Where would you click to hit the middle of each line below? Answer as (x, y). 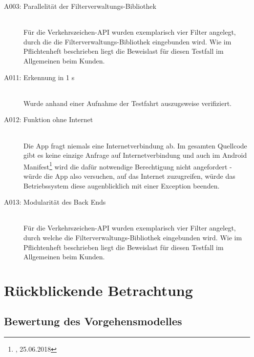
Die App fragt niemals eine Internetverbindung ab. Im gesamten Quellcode (135, 145)
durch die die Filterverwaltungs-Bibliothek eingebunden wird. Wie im (127, 41)
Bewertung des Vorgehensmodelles (93, 321)
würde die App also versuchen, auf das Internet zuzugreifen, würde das (129, 176)
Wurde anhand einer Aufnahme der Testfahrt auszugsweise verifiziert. (128, 103)
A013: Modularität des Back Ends (55, 202)
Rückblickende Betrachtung (98, 290)
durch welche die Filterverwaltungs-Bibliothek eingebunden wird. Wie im (133, 237)
